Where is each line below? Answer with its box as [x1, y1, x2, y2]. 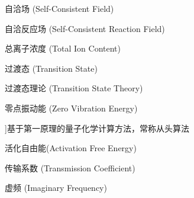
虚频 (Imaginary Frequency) [5, 181, 107, 194]
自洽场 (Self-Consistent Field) [5, 2, 114, 14]
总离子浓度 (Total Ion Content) [5, 42, 121, 55]
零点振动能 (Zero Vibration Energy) [5, 101, 138, 114]
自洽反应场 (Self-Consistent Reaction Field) [5, 22, 165, 34]
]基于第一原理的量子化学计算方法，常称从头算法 [5, 122, 189, 134]
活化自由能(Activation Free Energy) [5, 142, 137, 154]
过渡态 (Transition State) [5, 62, 98, 74]
